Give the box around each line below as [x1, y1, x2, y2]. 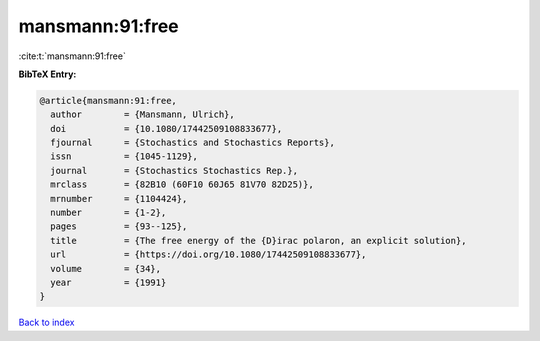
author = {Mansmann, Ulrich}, [50, 109, 235, 120]
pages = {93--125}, [50, 221, 188, 232]
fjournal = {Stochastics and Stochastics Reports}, [50, 137, 335, 149]
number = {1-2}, [50, 207, 167, 219]
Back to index [18, 316, 75, 329]
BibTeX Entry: [18, 68, 77, 80]
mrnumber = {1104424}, [50, 193, 188, 204]
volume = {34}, [50, 263, 162, 274]
